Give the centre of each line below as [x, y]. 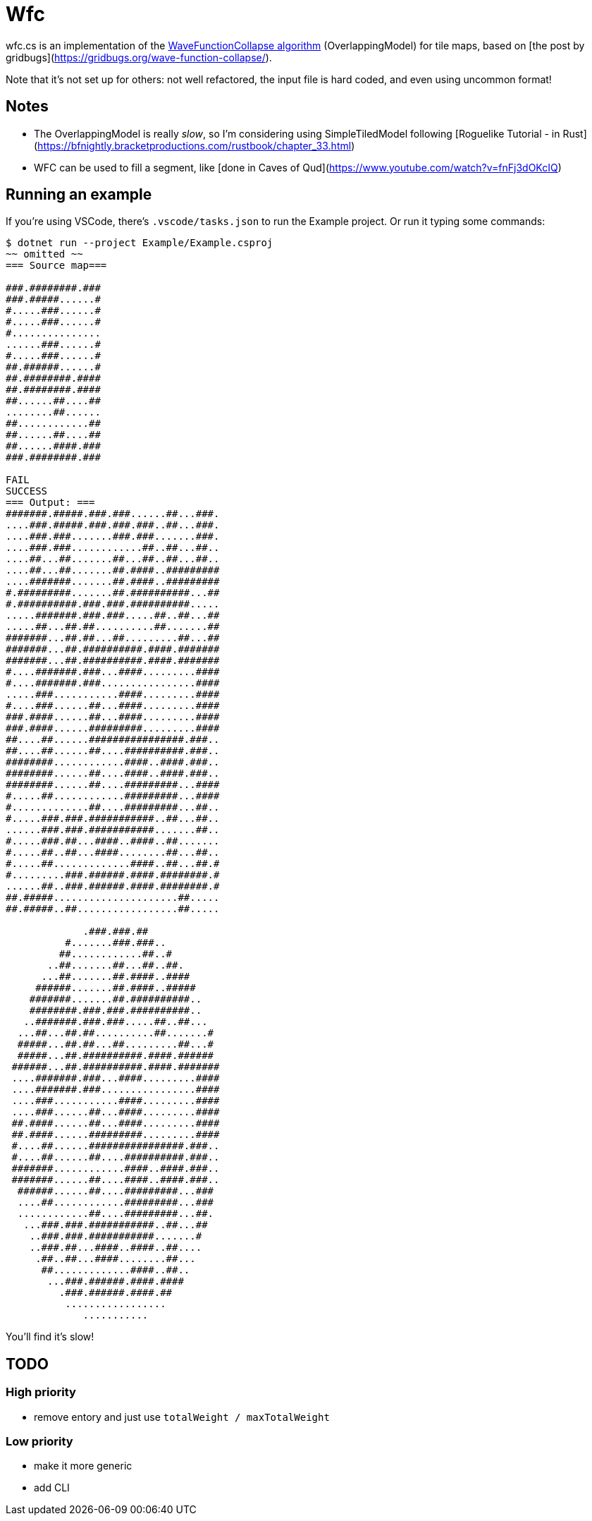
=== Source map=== [56, 266]
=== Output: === [50, 503]
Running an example [79, 195]
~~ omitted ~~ [44, 254]
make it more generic [83, 1466]
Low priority [39, 1442]
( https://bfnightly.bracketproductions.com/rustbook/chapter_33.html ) [195, 145]
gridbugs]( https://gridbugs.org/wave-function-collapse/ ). [139, 57]
